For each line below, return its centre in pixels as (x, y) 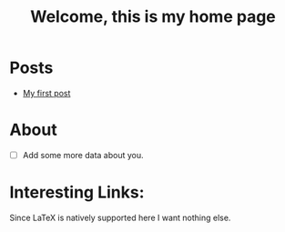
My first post (46, 93)
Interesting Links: (77, 192)
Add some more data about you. (83, 155)
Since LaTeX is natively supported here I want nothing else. (120, 217)
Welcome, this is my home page (153, 17)
